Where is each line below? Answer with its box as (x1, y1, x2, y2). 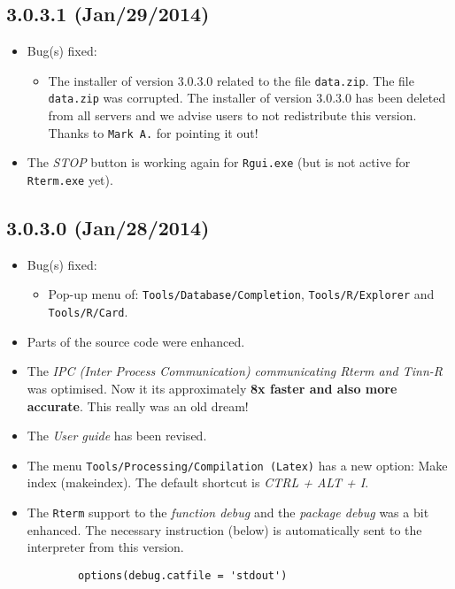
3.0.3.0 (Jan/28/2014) (6, 214, 210, 241)
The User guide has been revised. (27, 426, 207, 445)
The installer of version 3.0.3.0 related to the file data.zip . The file (48, 71, 414, 89)
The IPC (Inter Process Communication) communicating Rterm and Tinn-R (27, 362, 443, 380)
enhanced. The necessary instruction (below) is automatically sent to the (27, 520, 422, 539)
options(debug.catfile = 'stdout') (78, 569, 288, 582)
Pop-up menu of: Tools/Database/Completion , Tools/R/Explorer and (48, 285, 435, 303)
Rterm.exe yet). (27, 171, 113, 189)
